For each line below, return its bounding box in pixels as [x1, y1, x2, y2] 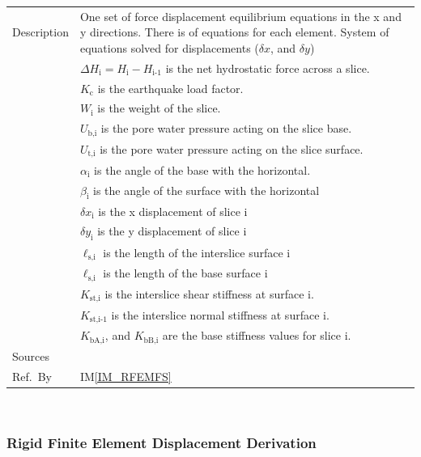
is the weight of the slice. [97, 99, 221, 116]
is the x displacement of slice [98, 202, 240, 219]
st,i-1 [89, 315, 108, 324]
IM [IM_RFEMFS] [79, 367, 172, 384]
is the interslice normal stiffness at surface [111, 306, 320, 323]
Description [12, 23, 69, 40]
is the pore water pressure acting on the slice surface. [100, 141, 364, 158]
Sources [12, 348, 50, 365]
